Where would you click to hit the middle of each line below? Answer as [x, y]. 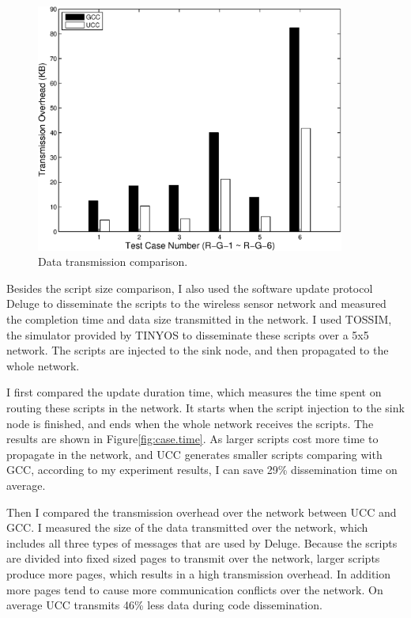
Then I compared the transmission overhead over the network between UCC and [202, 512]
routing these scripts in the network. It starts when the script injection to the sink [205, 407]
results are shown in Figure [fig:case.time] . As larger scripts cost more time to [192, 439]
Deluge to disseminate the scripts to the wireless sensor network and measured [196, 303]
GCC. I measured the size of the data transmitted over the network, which [187, 527]
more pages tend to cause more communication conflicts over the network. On [195, 589]
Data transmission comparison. [113, 262]
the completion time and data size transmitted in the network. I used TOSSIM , [199, 319]
